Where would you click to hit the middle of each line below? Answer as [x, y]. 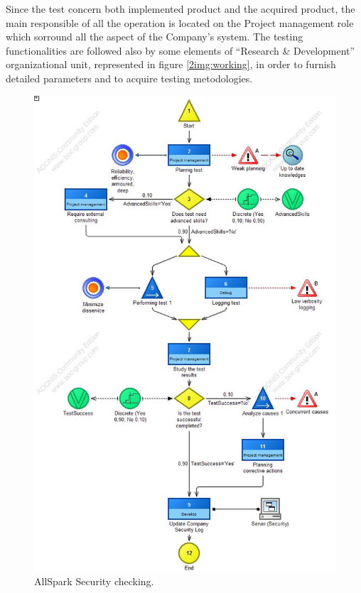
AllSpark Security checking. [94, 581]
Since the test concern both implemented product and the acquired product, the [180, 9]
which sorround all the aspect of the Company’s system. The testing [155, 37]
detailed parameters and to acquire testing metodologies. [129, 78]
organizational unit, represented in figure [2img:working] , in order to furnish [171, 64]
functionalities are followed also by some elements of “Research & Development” [180, 50]
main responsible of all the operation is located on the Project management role [180, 22]
